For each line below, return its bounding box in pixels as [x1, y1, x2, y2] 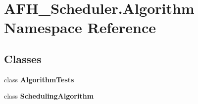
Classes [4, 51, 42, 66]
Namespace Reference [4, 17, 156, 37]
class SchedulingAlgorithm [4, 91, 94, 101]
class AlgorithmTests [4, 74, 74, 84]
